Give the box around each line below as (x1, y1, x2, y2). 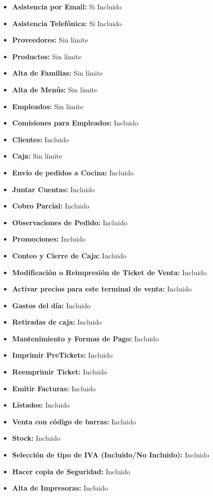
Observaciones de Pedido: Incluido (12, 217, 127, 227)
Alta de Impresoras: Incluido (12, 483, 108, 493)
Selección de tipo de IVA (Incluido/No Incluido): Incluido (12, 450, 210, 460)
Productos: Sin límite (12, 51, 81, 61)
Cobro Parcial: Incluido (12, 201, 89, 211)
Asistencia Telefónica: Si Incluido (12, 18, 122, 28)
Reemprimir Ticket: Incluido (12, 367, 107, 377)
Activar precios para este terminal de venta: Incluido (12, 284, 192, 294)
